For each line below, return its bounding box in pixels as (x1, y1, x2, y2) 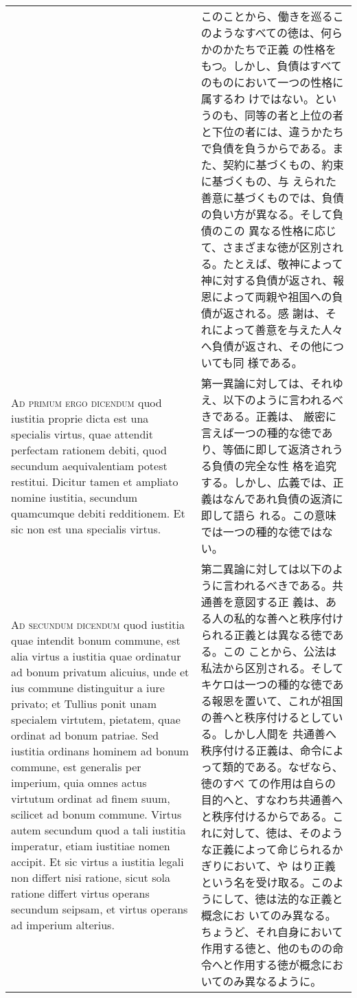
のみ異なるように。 (222, 973, 322, 989)
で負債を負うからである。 (200, 140, 333, 156)
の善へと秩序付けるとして (200, 709, 332, 725)
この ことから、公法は (222, 643, 337, 659)
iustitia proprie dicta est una (11, 410, 149, 426)
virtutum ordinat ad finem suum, (11, 790, 170, 806)
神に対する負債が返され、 (200, 272, 333, 288)
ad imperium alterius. (11, 917, 115, 933)
